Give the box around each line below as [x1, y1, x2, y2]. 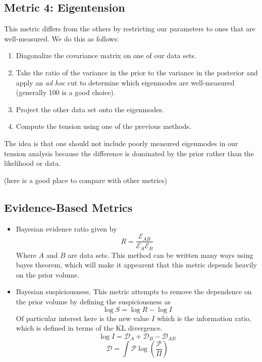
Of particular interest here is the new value [16, 312, 149, 323]
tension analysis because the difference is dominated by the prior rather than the [4, 148, 254, 158]
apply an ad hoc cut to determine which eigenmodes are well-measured [16, 77, 235, 87]
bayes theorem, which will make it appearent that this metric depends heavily [16, 259, 257, 270]
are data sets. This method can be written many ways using [68, 249, 253, 260]
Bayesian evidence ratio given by [16, 223, 117, 234]
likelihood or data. [4, 158, 61, 168]
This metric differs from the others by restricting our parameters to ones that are [4, 23, 255, 34]
